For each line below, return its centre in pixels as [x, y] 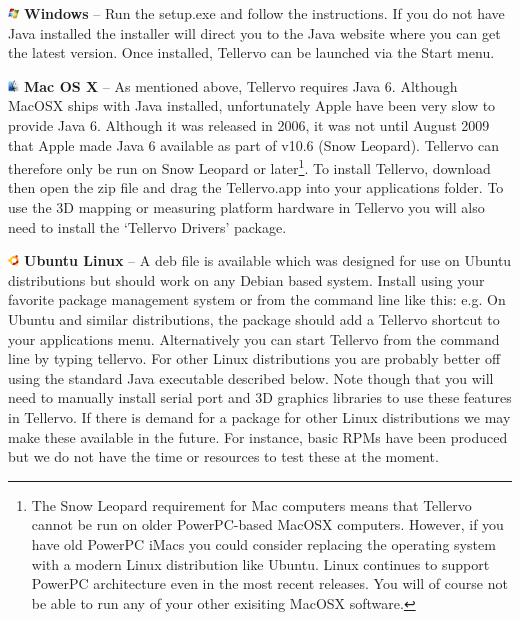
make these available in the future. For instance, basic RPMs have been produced [258, 436]
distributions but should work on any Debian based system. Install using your [246, 279]
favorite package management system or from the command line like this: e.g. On [257, 299]
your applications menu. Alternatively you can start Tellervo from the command [254, 338]
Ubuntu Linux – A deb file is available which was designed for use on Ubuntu [268, 260]
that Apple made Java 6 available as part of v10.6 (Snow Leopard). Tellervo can [253, 144]
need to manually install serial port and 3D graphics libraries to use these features [260, 397]
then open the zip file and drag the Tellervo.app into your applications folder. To [256, 187]
